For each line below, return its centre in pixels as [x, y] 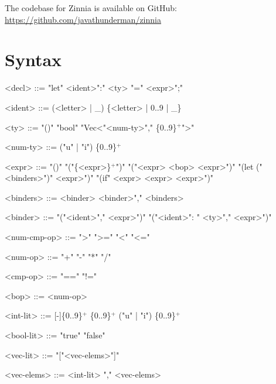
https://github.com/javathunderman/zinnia [83, 19]
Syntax [33, 59]
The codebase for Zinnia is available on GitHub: [91, 8]
